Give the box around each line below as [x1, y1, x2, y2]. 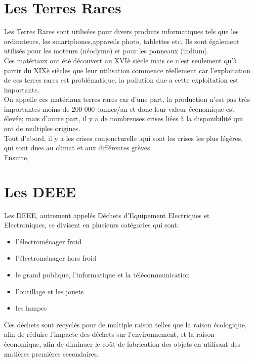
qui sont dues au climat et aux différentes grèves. [4, 142, 152, 153]
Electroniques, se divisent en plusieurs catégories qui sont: [4, 220, 179, 230]
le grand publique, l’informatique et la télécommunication [15, 269, 190, 279]
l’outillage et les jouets [15, 286, 84, 296]
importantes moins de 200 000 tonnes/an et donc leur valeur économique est [4, 103, 235, 114]
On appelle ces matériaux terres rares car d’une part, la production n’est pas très [4, 94, 250, 104]
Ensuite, [4, 152, 29, 162]
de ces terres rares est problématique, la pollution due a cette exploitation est [4, 75, 239, 85]
